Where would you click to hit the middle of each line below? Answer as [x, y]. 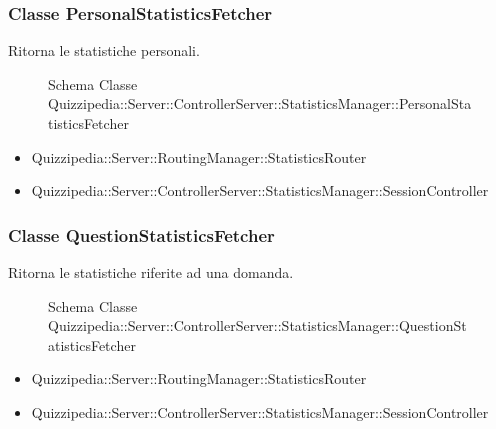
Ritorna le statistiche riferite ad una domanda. [151, 272]
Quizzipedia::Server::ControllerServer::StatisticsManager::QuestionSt [257, 325]
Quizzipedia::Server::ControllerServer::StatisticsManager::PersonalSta [260, 103]
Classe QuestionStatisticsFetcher [141, 234]
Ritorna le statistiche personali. [104, 50]
